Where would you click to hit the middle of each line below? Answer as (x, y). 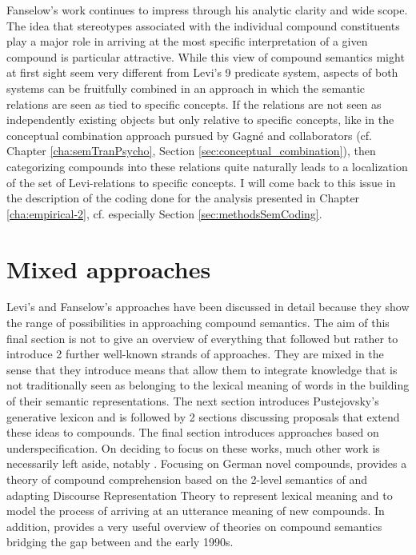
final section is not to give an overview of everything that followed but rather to (202, 338)
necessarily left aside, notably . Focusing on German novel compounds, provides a (207, 463)
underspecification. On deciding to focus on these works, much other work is (193, 447)
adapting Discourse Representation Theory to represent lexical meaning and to (200, 495)
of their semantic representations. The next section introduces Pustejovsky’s (193, 401)
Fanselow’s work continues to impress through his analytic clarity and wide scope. (207, 10)
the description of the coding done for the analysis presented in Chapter (183, 198)
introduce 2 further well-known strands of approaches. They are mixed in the (195, 354)
